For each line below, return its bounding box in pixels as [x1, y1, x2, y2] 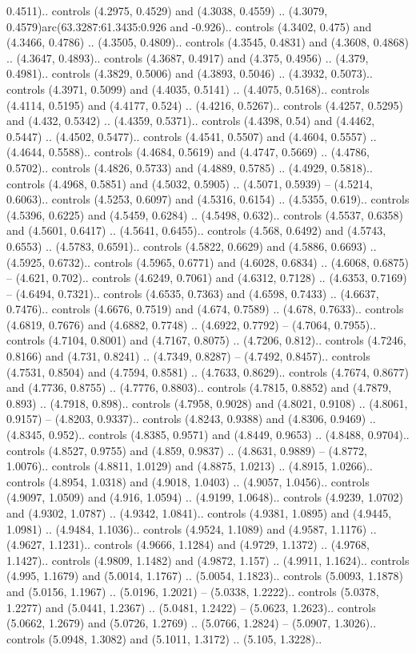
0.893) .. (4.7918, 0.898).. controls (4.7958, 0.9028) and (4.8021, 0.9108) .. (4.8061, [6, 394, 408, 411]
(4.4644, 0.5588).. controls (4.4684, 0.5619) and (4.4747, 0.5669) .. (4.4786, [6, 143, 370, 160]
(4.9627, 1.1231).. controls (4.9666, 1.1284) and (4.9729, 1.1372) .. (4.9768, [6, 536, 370, 553]
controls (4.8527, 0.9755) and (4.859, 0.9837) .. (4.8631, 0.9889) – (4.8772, [6, 441, 367, 458]
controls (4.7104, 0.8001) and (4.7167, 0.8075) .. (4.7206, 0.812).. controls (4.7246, [6, 332, 406, 349]
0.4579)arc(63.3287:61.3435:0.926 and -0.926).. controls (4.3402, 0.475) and [6, 18, 372, 34]
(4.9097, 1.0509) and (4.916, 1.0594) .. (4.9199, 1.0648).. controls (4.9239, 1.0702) [6, 489, 403, 506]
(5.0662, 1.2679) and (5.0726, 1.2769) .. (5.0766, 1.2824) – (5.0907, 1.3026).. [6, 615, 377, 631]
